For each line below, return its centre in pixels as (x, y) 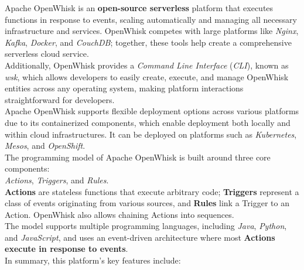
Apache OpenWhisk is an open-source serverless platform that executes (139, 8)
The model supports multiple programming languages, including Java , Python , (146, 226)
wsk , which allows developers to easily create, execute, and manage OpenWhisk (147, 76)
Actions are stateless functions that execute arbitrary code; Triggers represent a (152, 191)
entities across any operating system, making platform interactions (124, 88)
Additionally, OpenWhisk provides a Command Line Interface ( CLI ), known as (147, 65)
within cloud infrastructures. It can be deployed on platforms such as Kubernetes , (151, 134)
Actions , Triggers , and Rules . (57, 180)
